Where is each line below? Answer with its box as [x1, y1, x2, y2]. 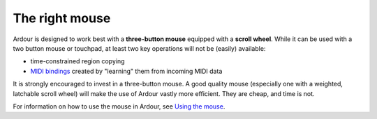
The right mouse [13, 10, 111, 26]
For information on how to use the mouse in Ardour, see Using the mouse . [13, 102, 226, 111]
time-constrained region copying [30, 57, 125, 65]
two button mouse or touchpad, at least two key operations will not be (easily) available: [13, 44, 266, 52]
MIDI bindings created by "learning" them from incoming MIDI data [30, 67, 223, 75]
